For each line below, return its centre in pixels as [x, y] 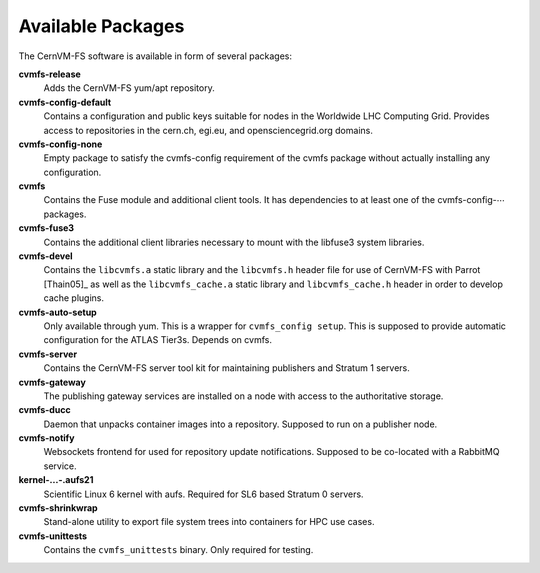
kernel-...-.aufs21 [56, 480]
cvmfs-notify [46, 438]
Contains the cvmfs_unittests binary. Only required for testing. [178, 550]
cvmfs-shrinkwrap [58, 508]
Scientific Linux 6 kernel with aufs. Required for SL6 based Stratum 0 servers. [203, 494]
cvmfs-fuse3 [46, 228]
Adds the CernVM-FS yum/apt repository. [129, 88]
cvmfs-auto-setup [57, 312]
